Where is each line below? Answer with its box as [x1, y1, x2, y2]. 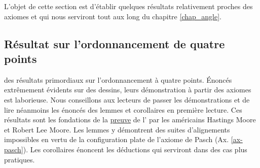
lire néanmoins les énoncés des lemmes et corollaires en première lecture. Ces [4, 104, 242, 115]
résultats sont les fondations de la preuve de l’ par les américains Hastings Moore [4, 114, 256, 125]
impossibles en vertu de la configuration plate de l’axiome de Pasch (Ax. [4, 134, 229, 145]
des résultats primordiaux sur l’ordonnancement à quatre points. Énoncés [4, 74, 232, 85]
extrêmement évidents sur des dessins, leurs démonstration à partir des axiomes [4, 84, 251, 95]
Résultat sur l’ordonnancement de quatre [4, 36, 225, 51]
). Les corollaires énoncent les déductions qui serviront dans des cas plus [23, 144, 247, 154]
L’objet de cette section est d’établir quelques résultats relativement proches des [4, 1, 253, 11]
